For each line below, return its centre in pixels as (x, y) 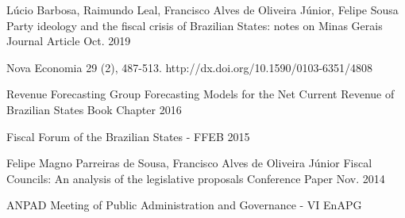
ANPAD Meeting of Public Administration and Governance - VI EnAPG (184, 205)
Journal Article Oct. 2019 (69, 41)
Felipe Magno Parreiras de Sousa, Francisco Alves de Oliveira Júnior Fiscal (189, 163)
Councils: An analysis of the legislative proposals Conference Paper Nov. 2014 (196, 178)
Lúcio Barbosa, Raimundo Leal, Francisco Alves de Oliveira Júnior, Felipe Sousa (202, 10)
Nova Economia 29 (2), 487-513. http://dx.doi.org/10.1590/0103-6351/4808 (190, 67)
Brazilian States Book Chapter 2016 (94, 109)
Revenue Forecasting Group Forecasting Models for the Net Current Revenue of (201, 94)
